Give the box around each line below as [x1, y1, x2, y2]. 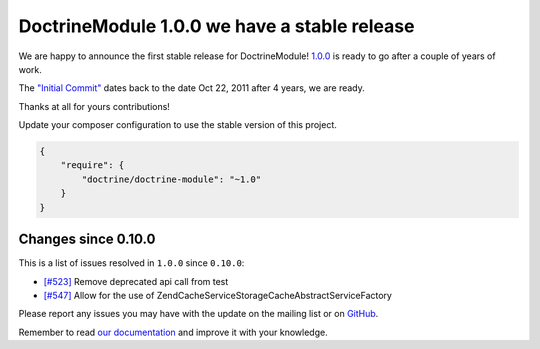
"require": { [60, 160, 125, 171]
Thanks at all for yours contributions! [18, 100, 170, 112]
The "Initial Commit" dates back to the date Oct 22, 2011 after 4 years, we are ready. [18, 82, 365, 94]
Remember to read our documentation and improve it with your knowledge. [18, 326, 329, 338]
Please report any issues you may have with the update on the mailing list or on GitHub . [18, 308, 379, 320]
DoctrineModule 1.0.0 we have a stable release [18, 15, 415, 37]
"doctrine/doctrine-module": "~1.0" [81, 173, 262, 185]
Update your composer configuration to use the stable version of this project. [18, 119, 337, 131]
